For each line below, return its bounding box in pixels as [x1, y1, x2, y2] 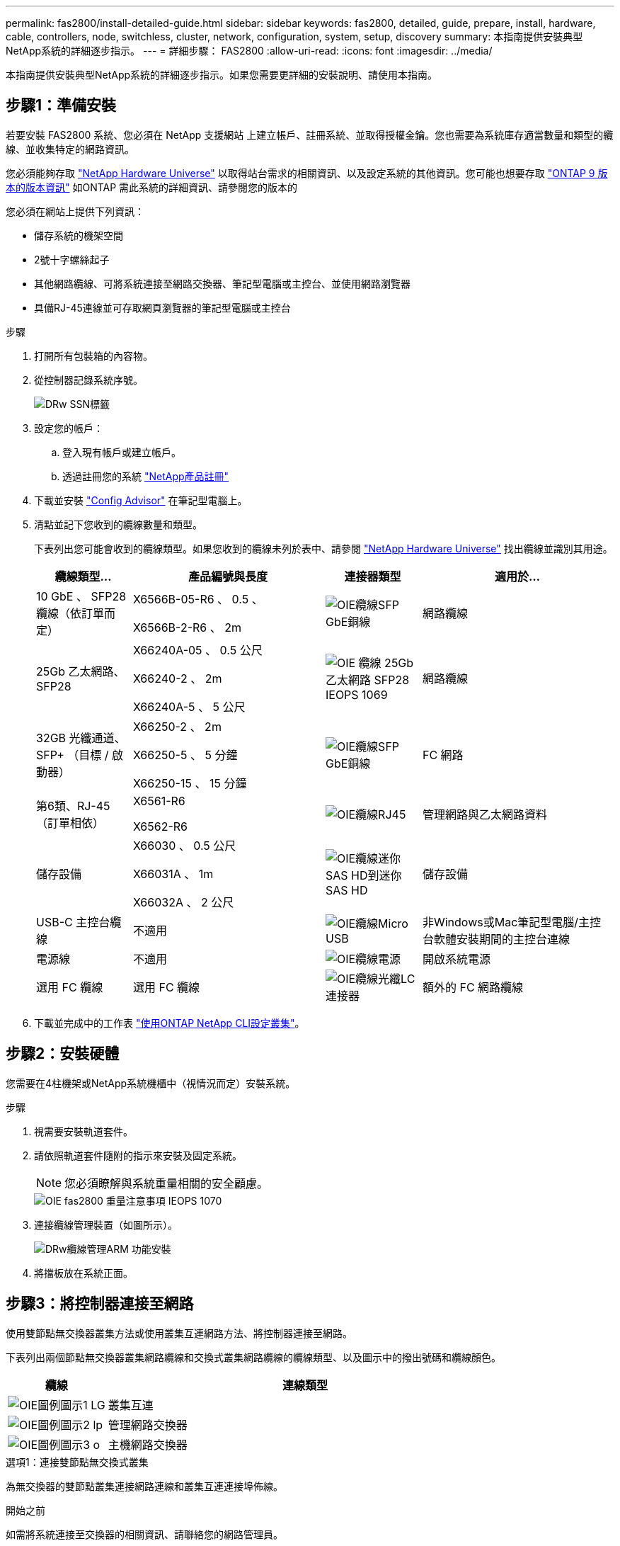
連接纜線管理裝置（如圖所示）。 [34, 1218, 178, 1231]
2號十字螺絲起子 [34, 253, 110, 266]
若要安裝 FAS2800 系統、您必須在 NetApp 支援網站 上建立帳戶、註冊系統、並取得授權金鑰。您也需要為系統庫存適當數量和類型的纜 [6, 128, 614, 141]
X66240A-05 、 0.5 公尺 [132, 642, 263, 657]
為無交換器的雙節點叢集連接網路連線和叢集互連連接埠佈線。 [6, 1479, 283, 1492]
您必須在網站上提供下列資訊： [6, 205, 144, 217]
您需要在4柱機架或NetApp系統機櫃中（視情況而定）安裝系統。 [6, 1076, 296, 1089]
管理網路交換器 [108, 1417, 188, 1432]
